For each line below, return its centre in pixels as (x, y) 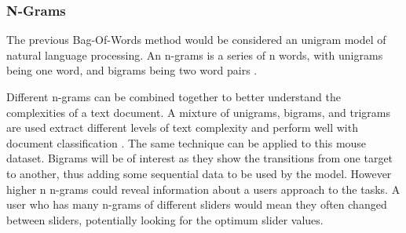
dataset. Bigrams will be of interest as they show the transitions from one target (200, 158)
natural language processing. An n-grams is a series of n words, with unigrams (195, 55)
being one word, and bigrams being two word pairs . (132, 70)
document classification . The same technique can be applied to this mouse (187, 142)
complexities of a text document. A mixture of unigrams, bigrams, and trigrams (198, 112)
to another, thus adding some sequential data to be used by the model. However (199, 173)
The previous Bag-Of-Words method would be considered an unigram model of (196, 40)
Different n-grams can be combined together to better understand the (174, 96)
